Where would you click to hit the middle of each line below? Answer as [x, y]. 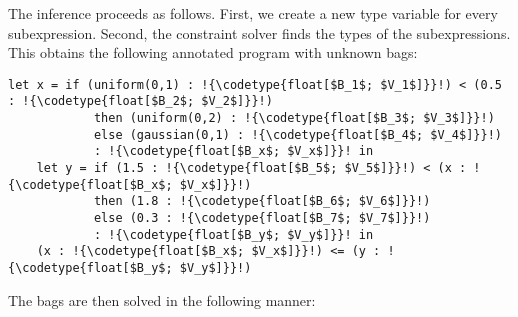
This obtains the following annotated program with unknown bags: [213, 52]
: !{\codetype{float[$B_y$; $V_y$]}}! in [233, 234]
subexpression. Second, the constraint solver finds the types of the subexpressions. [259, 32]
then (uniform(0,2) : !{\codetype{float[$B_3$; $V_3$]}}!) [294, 118]
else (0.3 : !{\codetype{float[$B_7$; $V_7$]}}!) [262, 218]
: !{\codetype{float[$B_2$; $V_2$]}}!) [140, 101]
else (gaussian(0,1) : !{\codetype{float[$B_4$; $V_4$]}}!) [297, 134]
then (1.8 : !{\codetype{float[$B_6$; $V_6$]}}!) [262, 201]
